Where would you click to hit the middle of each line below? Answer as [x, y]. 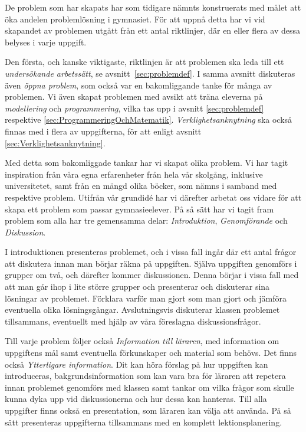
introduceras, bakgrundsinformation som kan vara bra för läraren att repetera [145, 376]
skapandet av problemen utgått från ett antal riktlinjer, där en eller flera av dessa [153, 30]
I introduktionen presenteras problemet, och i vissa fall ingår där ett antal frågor [151, 252]
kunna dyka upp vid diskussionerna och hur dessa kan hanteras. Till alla [136, 399]
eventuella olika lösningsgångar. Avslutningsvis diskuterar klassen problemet [142, 310]
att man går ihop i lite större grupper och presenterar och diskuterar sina [137, 287]
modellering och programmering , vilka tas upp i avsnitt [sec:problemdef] [134, 108]
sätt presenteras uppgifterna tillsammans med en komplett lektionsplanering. [144, 422]
